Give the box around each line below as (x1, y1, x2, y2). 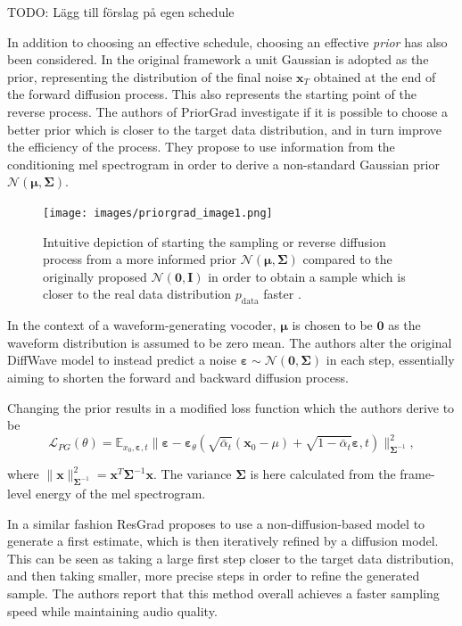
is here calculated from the (250, 465, 396, 483)
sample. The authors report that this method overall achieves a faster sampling (7, 584, 440, 602)
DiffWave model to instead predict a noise (7, 350, 237, 369)
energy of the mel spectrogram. (35, 484, 206, 503)
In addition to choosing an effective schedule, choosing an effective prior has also (7, 32, 448, 51)
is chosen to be (292, 316, 373, 334)
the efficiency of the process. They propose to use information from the (7, 137, 395, 156)
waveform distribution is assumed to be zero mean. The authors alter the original (7, 333, 452, 351)
